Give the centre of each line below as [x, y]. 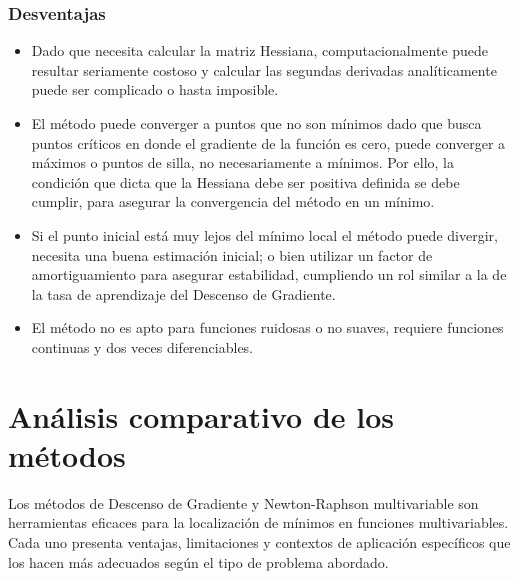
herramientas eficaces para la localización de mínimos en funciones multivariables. [258, 522]
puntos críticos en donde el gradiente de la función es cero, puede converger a [268, 142]
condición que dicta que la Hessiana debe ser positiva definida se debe [245, 181]
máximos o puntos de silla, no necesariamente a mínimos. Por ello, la [242, 162]
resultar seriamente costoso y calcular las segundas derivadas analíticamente [264, 69]
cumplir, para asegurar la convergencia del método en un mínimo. [233, 201]
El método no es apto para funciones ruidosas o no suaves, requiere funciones [267, 327]
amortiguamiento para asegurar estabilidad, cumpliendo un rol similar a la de [269, 274]
